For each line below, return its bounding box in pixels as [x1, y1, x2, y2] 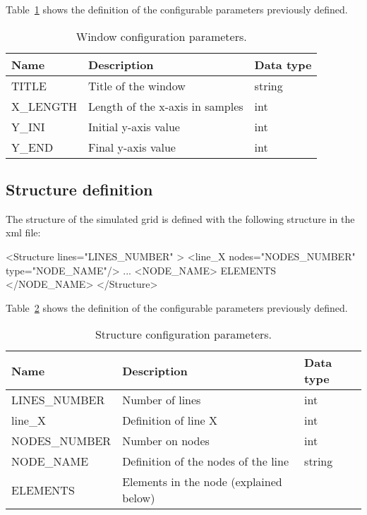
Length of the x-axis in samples [88, 97, 243, 114]
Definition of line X [122, 412, 218, 429]
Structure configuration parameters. [95, 326, 272, 343]
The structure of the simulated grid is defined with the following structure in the [6, 211, 355, 226]
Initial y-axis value [88, 118, 180, 135]
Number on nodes [122, 432, 210, 449]
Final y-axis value [88, 138, 176, 155]
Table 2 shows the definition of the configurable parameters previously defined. [6, 300, 348, 315]
